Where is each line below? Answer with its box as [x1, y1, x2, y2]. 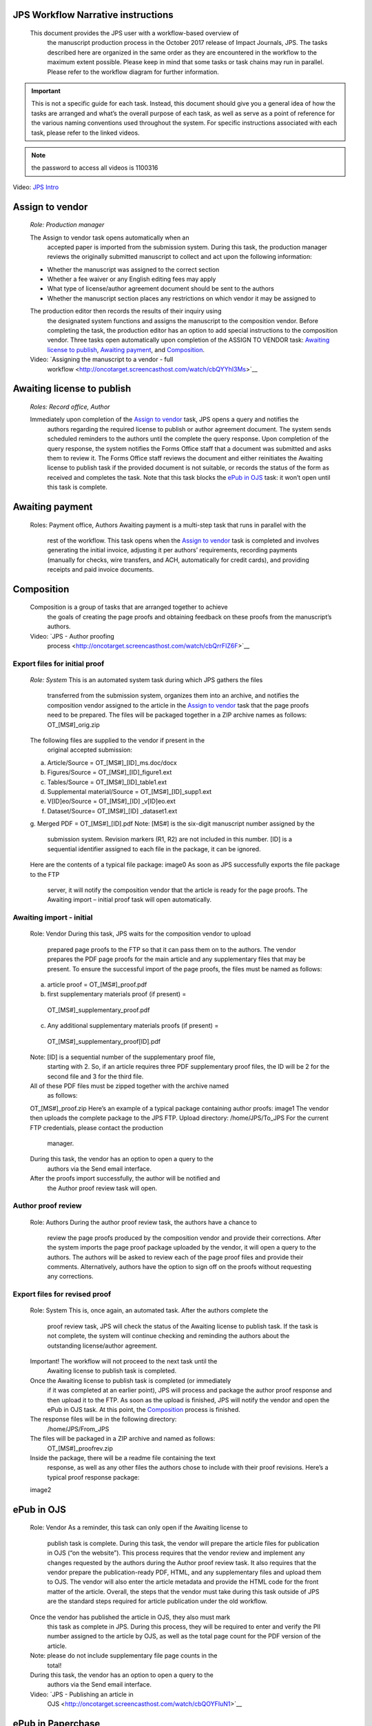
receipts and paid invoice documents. [47, 565, 154, 574]
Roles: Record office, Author [30, 403, 110, 411]
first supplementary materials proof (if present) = [47, 990, 187, 998]
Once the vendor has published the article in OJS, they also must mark [30, 1613, 231, 1621]
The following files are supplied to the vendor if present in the [30, 736, 205, 744]
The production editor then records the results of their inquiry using [30, 307, 222, 316]
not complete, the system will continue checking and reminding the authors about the [47, 1332, 290, 1340]
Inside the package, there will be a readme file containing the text [30, 1453, 216, 1462]
